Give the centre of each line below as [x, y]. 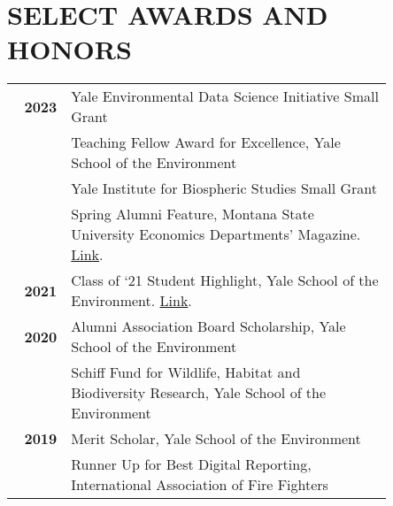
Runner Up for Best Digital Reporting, [191, 464]
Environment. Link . [131, 301]
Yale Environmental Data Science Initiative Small [225, 96]
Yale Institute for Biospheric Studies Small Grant [224, 188]
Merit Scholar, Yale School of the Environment [216, 439]
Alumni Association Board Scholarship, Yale [208, 326]
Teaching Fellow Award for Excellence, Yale [206, 142]
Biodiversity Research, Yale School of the [199, 393]
